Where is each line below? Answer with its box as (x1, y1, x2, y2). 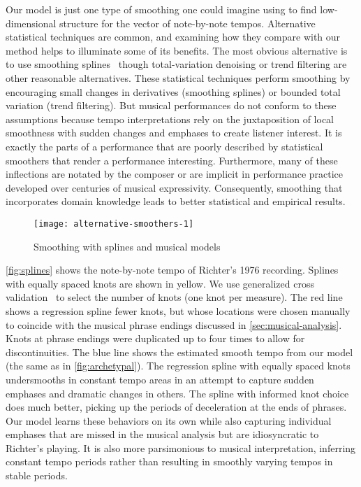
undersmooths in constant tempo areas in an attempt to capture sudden (6, 372, 314, 386)
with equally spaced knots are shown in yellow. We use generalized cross (6, 276, 314, 290)
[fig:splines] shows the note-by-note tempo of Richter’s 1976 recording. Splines (6, 262, 339, 277)
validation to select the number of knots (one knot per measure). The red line (6, 290, 343, 304)
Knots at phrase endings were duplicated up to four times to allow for (6, 331, 305, 346)
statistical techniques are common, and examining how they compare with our (6, 29, 341, 44)
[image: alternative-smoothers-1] (34, 218, 194, 229)
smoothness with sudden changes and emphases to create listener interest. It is (6, 125, 342, 140)
